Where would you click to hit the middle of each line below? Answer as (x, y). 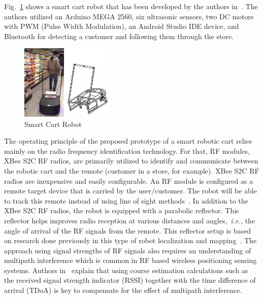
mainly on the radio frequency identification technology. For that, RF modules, (127, 151)
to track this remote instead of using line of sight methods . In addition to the (126, 200)
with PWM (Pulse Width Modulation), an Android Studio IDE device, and (122, 26)
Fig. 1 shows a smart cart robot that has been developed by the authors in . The (131, 6)
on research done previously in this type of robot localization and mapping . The (130, 240)
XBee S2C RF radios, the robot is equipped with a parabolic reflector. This (122, 210)
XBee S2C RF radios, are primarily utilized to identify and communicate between (131, 161)
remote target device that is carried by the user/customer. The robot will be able (130, 191)
